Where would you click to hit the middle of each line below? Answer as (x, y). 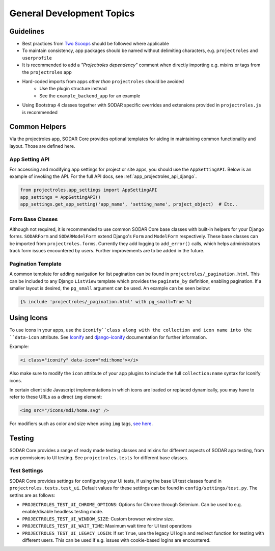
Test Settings (26, 470)
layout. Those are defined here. (42, 146)
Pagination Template (35, 264)
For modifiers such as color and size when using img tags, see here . (81, 424)
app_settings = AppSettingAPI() (61, 197)
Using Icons (29, 318)
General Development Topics (72, 13)
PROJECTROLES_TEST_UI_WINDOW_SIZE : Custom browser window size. (98, 519)
